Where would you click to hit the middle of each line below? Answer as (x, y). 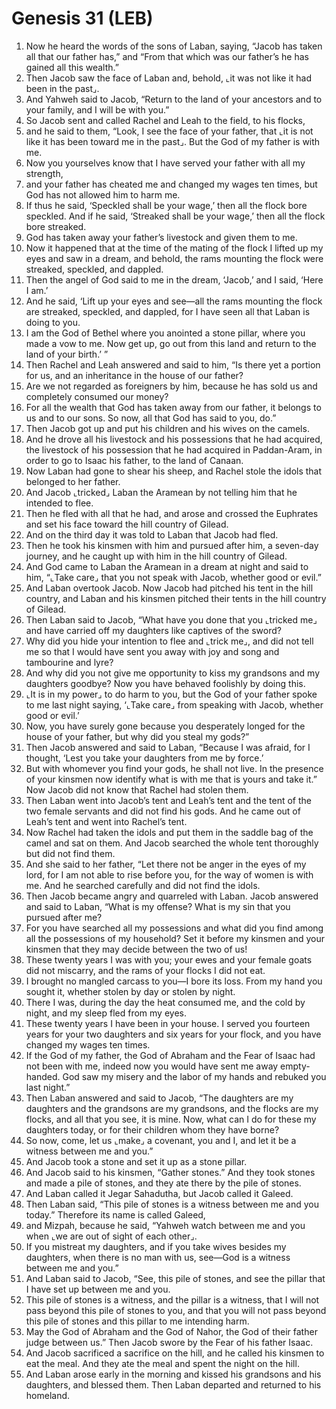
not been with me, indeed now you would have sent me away (152, 1066)
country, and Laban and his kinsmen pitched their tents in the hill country (176, 598)
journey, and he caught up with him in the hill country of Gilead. (156, 556)
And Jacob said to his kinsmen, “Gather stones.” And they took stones (170, 1172)
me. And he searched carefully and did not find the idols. (143, 885)
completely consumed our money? (97, 396)
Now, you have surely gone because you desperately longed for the (165, 726)
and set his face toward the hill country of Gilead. (127, 524)
